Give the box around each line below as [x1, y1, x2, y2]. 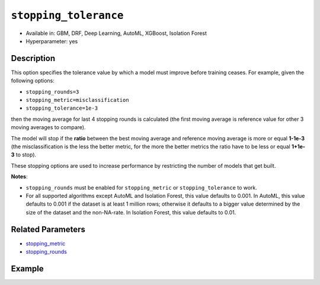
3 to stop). [11, 151, 37, 158]
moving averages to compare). [11, 124, 86, 131]
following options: [11, 77, 55, 84]
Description [11, 53, 56, 63]
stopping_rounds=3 [25, 88, 79, 95]
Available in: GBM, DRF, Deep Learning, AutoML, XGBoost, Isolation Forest [25, 30, 207, 37]
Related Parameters [11, 224, 86, 234]
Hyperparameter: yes [25, 37, 78, 44]
